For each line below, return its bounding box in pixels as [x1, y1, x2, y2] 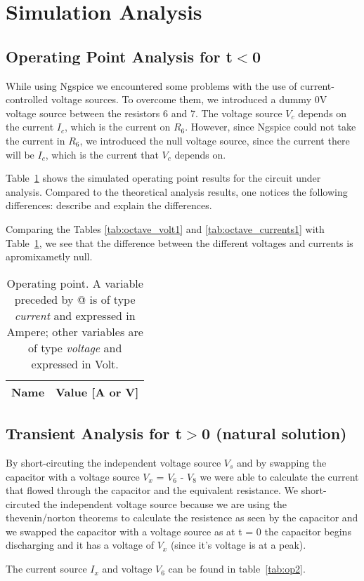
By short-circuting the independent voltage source [6, 455, 221, 469]
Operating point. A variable [6, 274, 143, 291]
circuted [6, 496, 41, 511]
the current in [6, 133, 65, 147]
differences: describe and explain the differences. [6, 198, 212, 213]
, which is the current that [45, 147, 159, 161]
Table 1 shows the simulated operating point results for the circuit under [6, 171, 321, 185]
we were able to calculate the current [200, 469, 359, 483]
